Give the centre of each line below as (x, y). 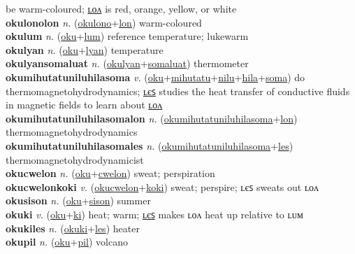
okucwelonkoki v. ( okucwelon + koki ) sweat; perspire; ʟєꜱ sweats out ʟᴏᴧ (162, 186)
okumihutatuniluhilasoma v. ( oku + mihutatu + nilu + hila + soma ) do (155, 77)
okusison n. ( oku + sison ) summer (78, 200)
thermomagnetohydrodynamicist (75, 159)
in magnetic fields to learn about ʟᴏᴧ (84, 105)
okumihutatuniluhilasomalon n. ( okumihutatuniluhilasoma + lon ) (152, 118)
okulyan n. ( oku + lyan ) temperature (85, 49)
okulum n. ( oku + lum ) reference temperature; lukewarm (127, 36)
